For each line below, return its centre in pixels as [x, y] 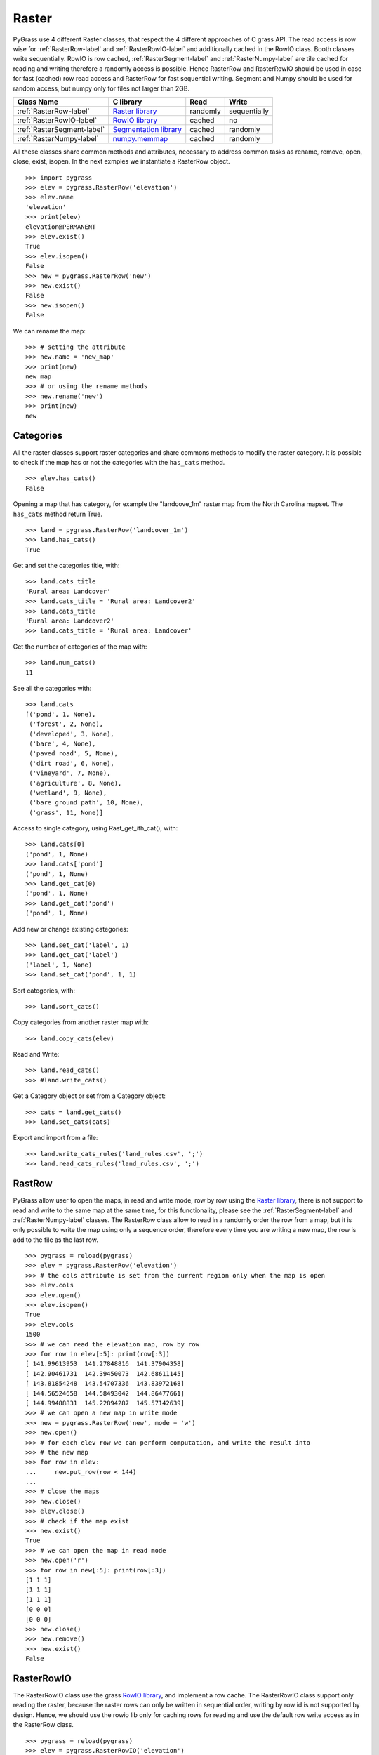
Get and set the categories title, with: [66, 566]
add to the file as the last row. [55, 1240]
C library [127, 102]
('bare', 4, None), [62, 743]
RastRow [33, 1184]
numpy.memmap [140, 138]
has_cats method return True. [58, 514]
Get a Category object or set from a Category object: [89, 1096]
